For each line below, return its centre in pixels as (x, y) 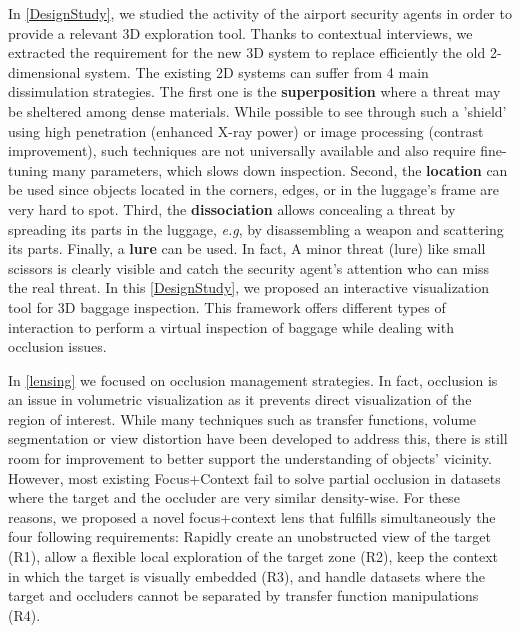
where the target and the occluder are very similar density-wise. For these (234, 497)
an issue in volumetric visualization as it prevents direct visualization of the (240, 399)
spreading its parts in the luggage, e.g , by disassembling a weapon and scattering (256, 228)
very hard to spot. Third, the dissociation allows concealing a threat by (232, 208)
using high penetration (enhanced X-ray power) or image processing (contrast (246, 130)
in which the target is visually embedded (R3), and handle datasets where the (246, 575)
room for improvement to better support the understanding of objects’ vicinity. (250, 458)
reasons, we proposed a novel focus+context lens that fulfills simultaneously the (252, 516)
